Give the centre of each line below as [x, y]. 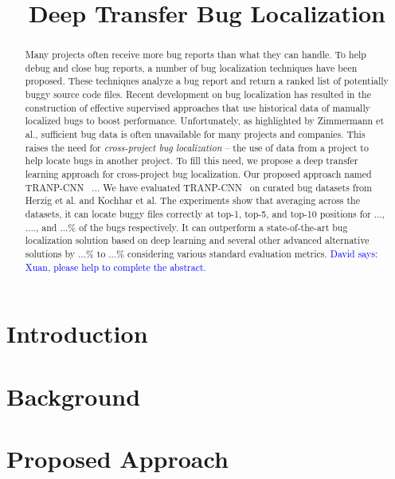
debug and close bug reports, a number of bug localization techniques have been [191, 67]
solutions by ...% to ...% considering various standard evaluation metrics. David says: [201, 254]
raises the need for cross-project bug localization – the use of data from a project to [197, 147]
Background [74, 396]
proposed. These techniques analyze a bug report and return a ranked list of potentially [207, 81]
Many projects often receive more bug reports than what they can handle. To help [196, 55]
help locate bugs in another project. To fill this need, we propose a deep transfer [192, 161]
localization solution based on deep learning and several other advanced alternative [197, 240]
